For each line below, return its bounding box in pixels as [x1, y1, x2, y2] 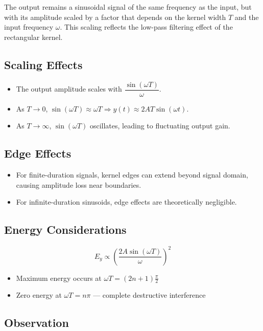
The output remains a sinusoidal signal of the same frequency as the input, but [4, 2, 252, 12]
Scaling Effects [4, 56, 83, 72]
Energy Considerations [4, 222, 127, 237]
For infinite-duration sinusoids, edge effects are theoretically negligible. [16, 196, 237, 207]
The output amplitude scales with [16, 83, 122, 94]
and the [234, 11, 259, 22]
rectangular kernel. [4, 31, 63, 42]
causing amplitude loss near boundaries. [16, 179, 141, 190]
